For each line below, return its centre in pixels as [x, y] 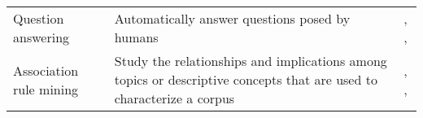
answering [41, 37]
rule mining [46, 89]
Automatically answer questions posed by [232, 18]
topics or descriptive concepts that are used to [246, 79]
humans [136, 37]
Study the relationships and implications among [251, 61]
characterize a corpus [174, 98]
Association [46, 70]
